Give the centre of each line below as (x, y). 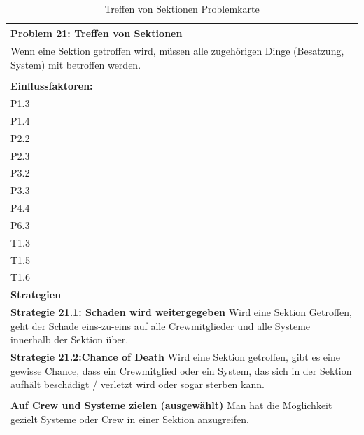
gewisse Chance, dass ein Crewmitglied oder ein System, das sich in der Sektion (181, 370)
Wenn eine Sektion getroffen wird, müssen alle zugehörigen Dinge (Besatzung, (177, 51)
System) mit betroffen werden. (76, 65)
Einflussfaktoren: (52, 86)
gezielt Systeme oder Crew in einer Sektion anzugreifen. (130, 419)
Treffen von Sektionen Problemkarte (182, 8)
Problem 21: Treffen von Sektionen (97, 33)
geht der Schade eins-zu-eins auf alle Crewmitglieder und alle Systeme (161, 325)
